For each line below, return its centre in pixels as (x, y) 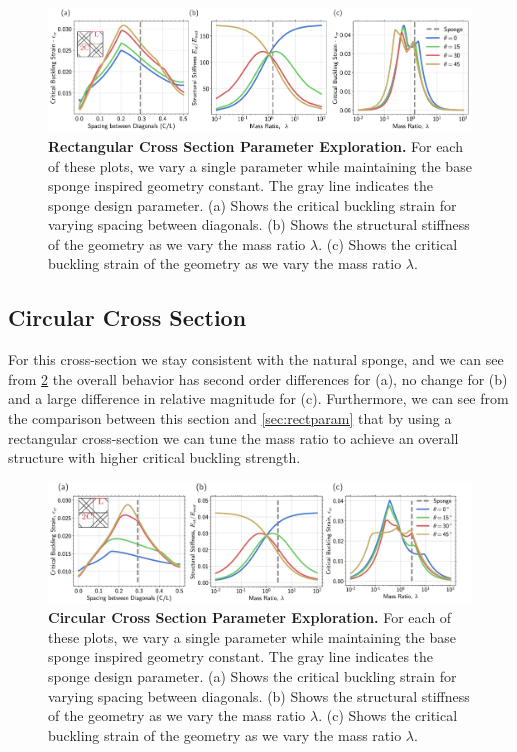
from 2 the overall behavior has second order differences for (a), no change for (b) (258, 378)
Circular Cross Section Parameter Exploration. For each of (250, 617)
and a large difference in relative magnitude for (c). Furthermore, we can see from (258, 398)
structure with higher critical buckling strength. (154, 457)
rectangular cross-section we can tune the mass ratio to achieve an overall (233, 437)
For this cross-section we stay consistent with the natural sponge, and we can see (256, 359)
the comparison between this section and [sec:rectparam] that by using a (230, 418)
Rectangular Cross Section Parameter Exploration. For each (255, 145)
